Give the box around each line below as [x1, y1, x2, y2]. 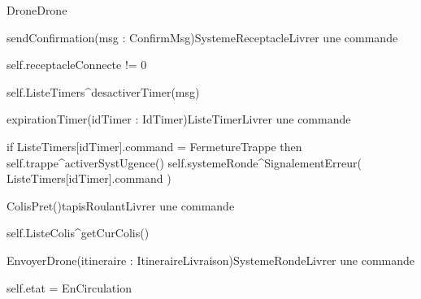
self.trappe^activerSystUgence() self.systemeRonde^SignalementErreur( [7, 154, 362, 171]
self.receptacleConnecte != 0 [7, 56, 147, 73]
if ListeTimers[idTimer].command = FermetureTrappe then [7, 137, 302, 154]
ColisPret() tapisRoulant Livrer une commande [7, 197, 235, 214]
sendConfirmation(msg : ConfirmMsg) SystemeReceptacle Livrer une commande [7, 28, 398, 45]
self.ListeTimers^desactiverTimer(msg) [7, 83, 200, 100]
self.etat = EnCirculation [7, 279, 132, 296]
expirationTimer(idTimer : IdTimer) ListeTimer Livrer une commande [7, 110, 351, 128]
